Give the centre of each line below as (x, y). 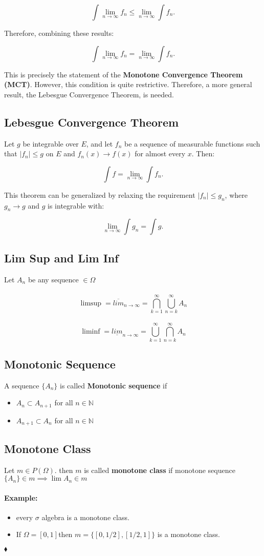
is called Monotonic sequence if (114, 385)
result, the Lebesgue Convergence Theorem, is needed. (89, 94)
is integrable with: (76, 205)
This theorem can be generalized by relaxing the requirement (100, 194)
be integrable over (51, 143)
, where (236, 194)
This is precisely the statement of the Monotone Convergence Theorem (124, 74)
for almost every (160, 153)
